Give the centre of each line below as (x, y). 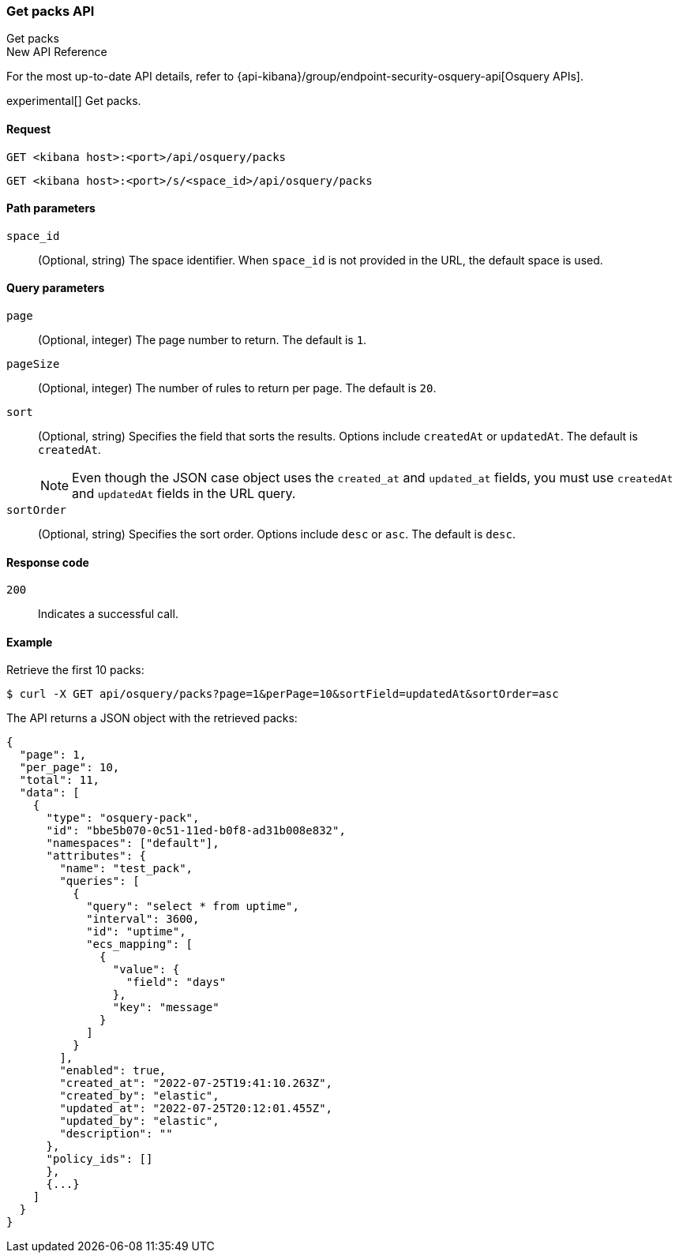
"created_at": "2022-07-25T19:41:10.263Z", (196, 1083)
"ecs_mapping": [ (140, 944)
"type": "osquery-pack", (123, 818)
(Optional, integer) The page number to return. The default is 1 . (203, 340)
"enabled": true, (113, 1071)
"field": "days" (176, 982)
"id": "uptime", (136, 932)
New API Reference (57, 52)
